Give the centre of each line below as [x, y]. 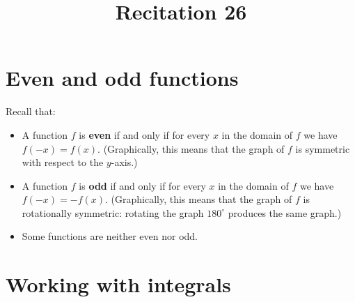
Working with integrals [118, 284]
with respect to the [63, 162]
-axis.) [124, 162]
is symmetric [323, 148]
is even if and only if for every [144, 134]
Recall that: [31, 111]
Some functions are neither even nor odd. [110, 236]
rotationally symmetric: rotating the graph [113, 212]
